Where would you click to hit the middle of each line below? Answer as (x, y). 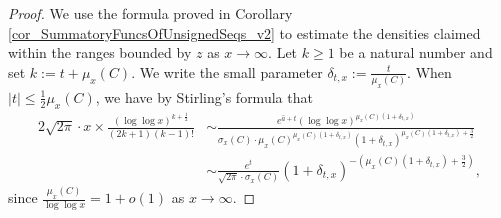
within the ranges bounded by (100, 52)
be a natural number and (416, 52)
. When (429, 71)
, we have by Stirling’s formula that (204, 96)
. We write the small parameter (227, 71)
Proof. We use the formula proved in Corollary (150, 13)
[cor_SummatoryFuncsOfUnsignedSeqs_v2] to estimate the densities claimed (244, 32)
